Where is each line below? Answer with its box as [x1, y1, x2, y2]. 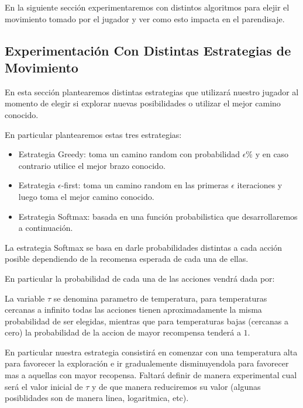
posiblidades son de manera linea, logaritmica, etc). [5, 392, 189, 404]
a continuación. [18, 222, 73, 234]
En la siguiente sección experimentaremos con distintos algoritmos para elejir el [5, 1, 290, 13]
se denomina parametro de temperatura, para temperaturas [53, 292, 267, 304]
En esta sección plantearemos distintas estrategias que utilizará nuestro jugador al [5, 85, 299, 98]
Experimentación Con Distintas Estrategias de [5, 41, 291, 59]
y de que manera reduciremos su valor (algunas [91, 380, 261, 392]
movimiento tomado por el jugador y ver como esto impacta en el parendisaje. [5, 12, 285, 25]
